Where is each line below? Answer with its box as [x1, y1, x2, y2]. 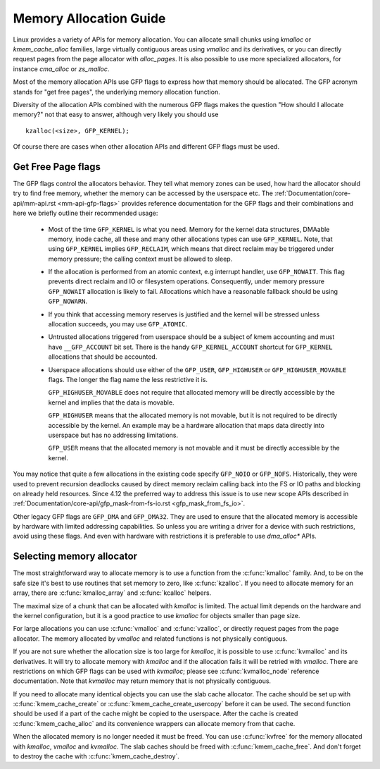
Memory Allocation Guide [13, 11, 166, 26]
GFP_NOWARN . [48, 297, 88, 306]
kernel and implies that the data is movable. [48, 398, 175, 407]
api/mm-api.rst [13, 199, 56, 207]
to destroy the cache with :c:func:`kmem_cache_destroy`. [13, 752, 179, 761]
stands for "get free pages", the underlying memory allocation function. [13, 87, 221, 96]
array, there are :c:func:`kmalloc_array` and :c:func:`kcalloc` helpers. [13, 589, 212, 597]
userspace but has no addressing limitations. [48, 431, 179, 439]
